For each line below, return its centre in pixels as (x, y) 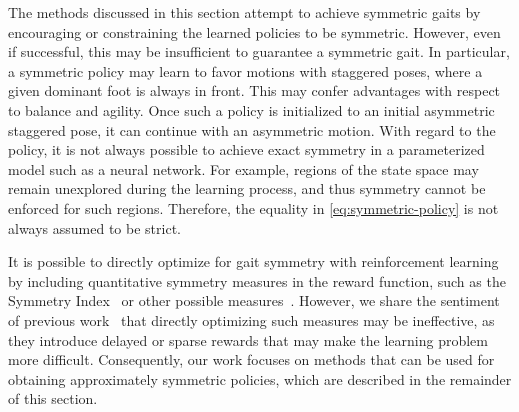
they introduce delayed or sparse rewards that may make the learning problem (248, 339)
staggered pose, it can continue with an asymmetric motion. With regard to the (252, 129)
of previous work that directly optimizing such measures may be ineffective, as (251, 319)
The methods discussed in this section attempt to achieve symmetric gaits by (244, 12)
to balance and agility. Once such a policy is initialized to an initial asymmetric (251, 109)
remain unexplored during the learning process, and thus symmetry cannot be (247, 188)
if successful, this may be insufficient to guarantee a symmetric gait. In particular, (259, 51)
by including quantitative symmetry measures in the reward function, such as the (257, 280)
